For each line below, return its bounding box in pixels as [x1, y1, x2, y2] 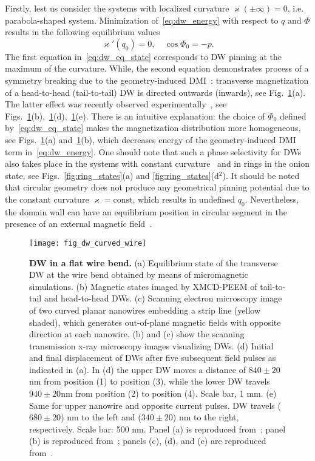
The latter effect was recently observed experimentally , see [5, 98, 227, 110]
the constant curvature [5, 192, 89, 205]
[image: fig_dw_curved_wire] [29, 238, 147, 247]
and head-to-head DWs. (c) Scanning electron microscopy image [44, 292, 282, 305]
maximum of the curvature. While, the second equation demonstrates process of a [5, 62, 309, 75]
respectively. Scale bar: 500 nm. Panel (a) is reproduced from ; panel [29, 422, 286, 435]
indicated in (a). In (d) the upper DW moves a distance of [29, 363, 246, 375]
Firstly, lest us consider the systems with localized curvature [5, 2, 229, 14]
